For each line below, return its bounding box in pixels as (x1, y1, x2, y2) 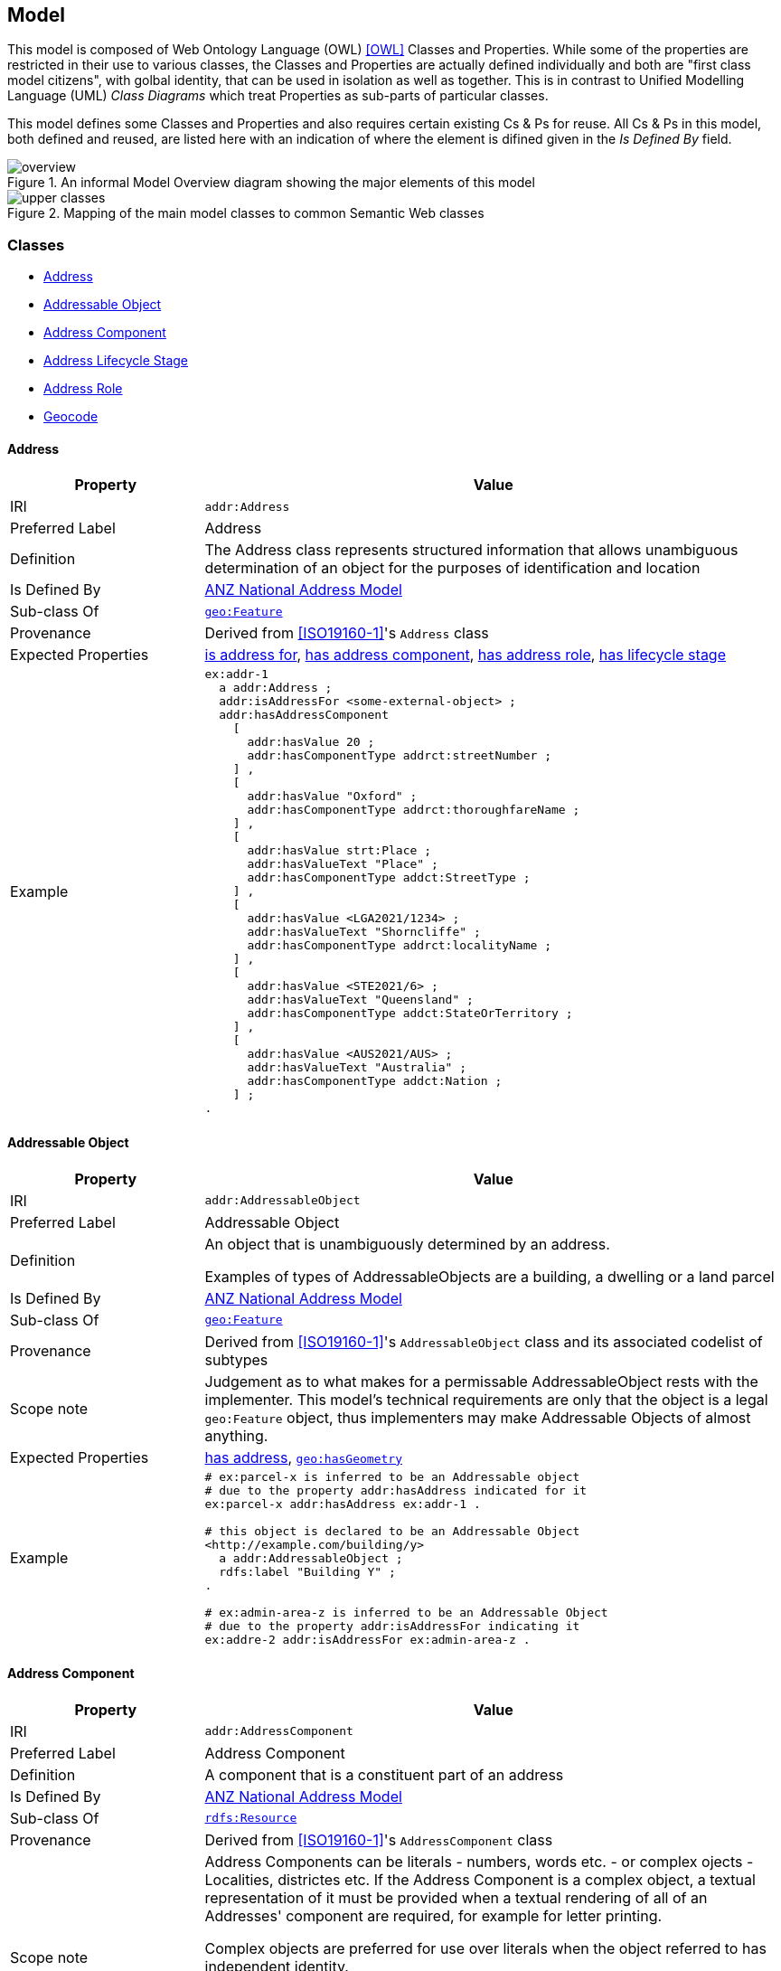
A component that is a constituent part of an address (204, 1765, 564, 1784)
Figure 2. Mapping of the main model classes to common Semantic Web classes (7, 205, 485, 222)
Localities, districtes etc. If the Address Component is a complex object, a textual (204, 1870, 756, 1889)
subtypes (204, 1350, 268, 1369)
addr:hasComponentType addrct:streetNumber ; (247, 749, 552, 763)
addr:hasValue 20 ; (247, 735, 375, 750)
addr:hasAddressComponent (219, 708, 389, 722)
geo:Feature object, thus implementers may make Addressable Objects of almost (204, 1408, 751, 1427)
